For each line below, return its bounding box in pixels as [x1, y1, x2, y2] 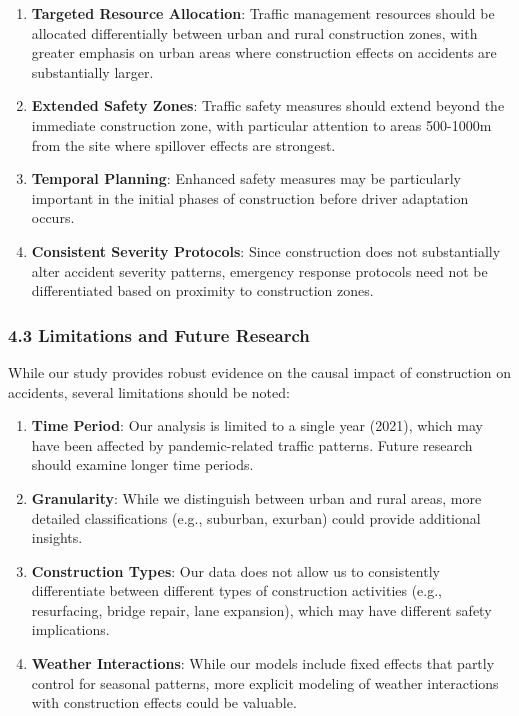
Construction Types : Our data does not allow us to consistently [31, 560, 440, 581]
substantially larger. [31, 61, 154, 82]
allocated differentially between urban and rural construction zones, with [31, 22, 478, 43]
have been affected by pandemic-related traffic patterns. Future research [31, 434, 473, 455]
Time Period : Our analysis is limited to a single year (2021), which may [31, 415, 483, 436]
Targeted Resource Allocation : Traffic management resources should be [31, 3, 495, 23]
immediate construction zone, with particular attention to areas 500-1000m [31, 114, 492, 135]
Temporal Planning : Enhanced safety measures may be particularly [31, 168, 461, 189]
